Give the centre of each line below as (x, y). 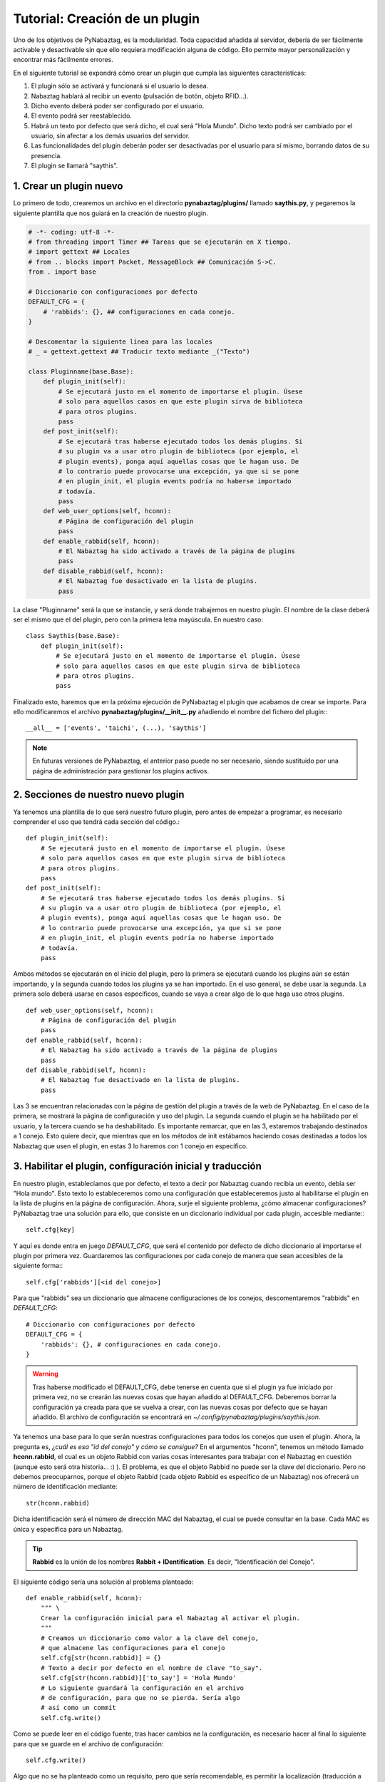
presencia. (46, 155)
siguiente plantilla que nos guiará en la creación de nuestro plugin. (111, 213)
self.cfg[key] (50, 1230)
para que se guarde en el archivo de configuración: (88, 1744)
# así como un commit (78, 1708)
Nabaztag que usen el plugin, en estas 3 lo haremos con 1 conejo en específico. (130, 1146)
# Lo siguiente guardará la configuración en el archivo (142, 1688)
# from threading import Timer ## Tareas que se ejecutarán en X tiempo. (160, 242)
